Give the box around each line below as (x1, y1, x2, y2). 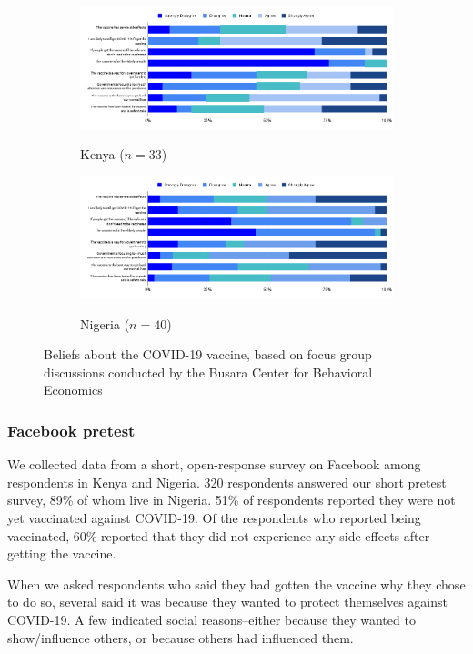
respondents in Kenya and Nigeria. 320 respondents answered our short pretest (7, 472, 447, 491)
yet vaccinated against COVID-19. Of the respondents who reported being (7, 508, 421, 527)
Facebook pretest (7, 418, 136, 441)
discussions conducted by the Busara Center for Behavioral (44, 362, 373, 381)
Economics (44, 380, 103, 399)
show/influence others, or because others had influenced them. (7, 628, 354, 647)
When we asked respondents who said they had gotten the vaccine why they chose (7, 574, 466, 593)
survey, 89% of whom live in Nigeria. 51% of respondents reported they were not (7, 490, 456, 509)
